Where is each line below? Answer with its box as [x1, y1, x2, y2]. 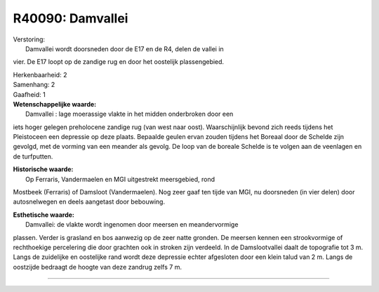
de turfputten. [13, 152, 53, 161]
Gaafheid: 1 [13, 90, 46, 98]
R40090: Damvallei [13, 11, 128, 26]
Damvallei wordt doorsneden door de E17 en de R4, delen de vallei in [25, 44, 224, 53]
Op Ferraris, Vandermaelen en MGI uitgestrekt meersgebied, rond [25, 175, 215, 183]
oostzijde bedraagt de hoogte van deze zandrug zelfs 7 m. [13, 263, 182, 271]
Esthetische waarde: [13, 211, 75, 219]
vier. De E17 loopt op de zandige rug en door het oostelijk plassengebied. [13, 58, 225, 66]
